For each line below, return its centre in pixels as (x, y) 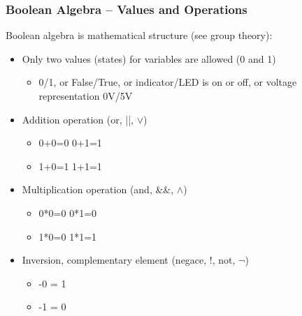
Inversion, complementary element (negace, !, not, (129, 260)
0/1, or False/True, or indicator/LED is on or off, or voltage (168, 82)
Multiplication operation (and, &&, (98, 189)
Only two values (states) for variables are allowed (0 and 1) (149, 58)
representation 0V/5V (86, 96)
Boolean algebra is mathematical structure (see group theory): (139, 35)
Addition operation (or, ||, (78, 119)
